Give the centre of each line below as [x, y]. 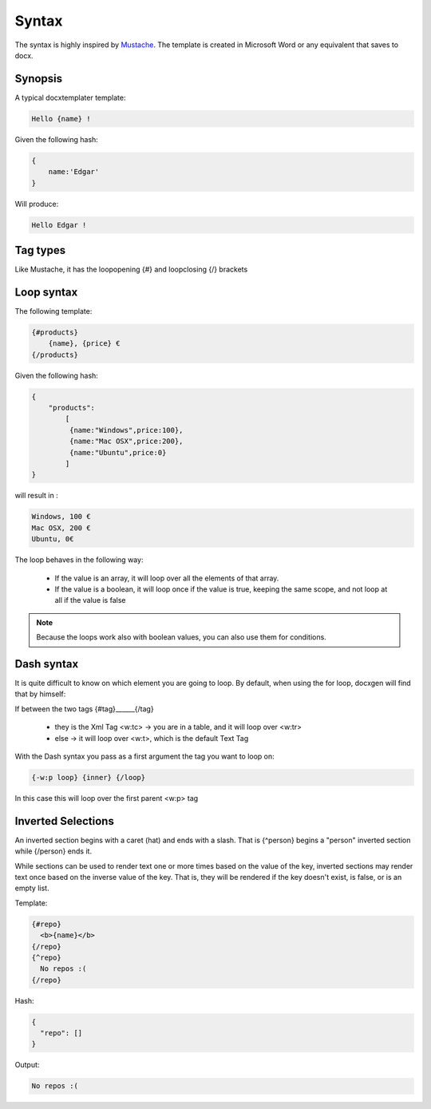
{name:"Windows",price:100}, [126, 430]
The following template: [53, 311]
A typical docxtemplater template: [71, 97]
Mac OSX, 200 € [61, 528]
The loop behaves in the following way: [79, 560]
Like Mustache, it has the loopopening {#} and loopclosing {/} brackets [131, 269]
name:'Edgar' [74, 172]
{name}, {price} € [84, 344]
